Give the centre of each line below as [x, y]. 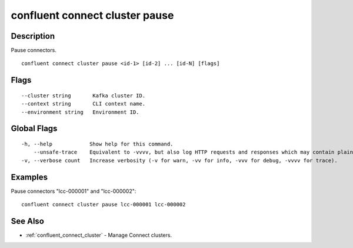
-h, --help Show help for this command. [97, 144]
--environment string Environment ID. [80, 112]
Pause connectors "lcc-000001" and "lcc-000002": [74, 191]
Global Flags [34, 129]
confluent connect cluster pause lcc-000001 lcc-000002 [104, 205]
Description [33, 36]
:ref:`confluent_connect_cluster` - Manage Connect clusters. [99, 235]
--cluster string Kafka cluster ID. [84, 96]
